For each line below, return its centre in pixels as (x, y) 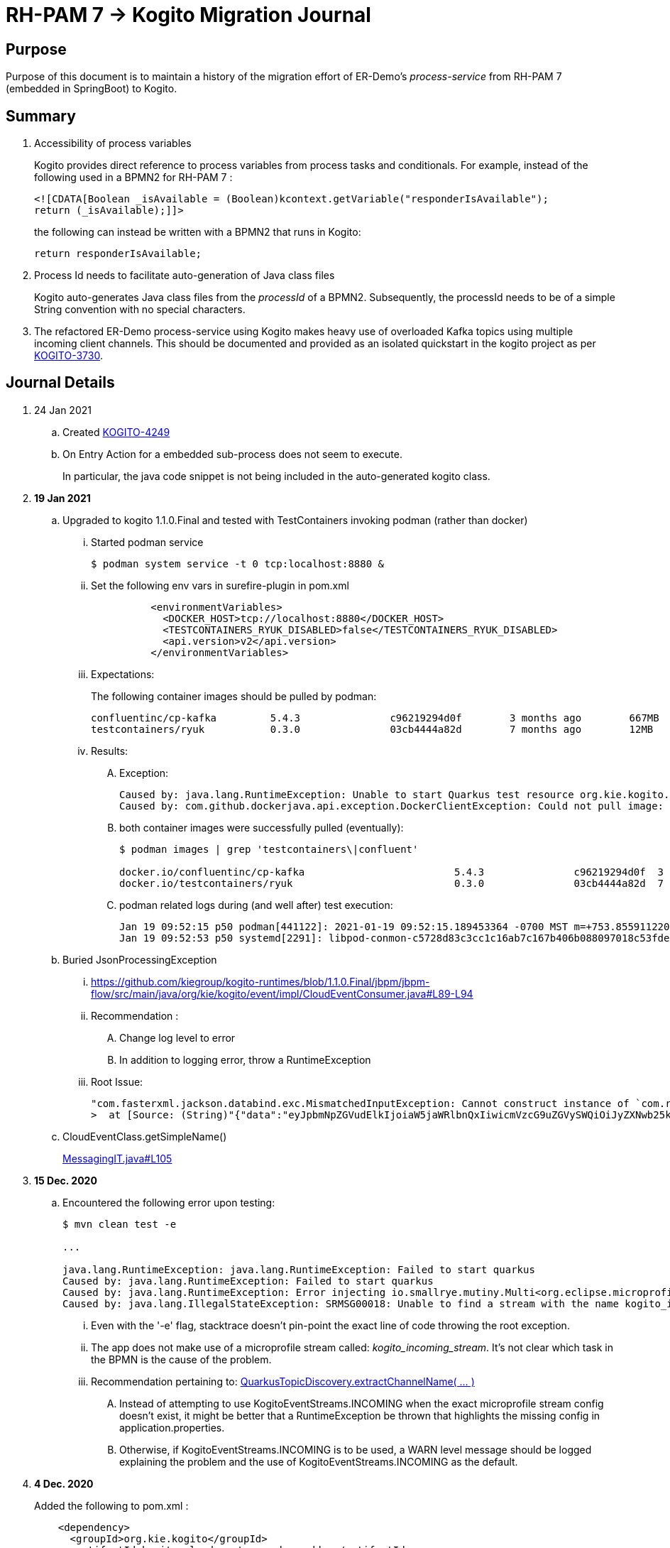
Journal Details (60, 383)
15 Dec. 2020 (66, 1180)
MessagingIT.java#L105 (117, 1158)
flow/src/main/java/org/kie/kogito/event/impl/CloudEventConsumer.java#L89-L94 (282, 993)
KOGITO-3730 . (68, 356)
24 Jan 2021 (63, 410)
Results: (110, 751)
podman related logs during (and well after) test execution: (256, 905)
